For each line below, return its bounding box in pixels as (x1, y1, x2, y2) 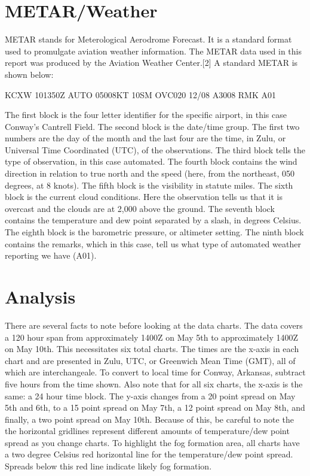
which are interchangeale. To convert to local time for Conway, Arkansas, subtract (5, 366, 306, 378)
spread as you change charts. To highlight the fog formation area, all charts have (5, 436, 300, 448)
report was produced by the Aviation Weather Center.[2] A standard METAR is (5, 56, 298, 69)
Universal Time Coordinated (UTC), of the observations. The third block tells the (5, 143, 305, 156)
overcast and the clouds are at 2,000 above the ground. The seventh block (5, 202, 275, 214)
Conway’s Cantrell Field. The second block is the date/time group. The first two (5, 120, 300, 132)
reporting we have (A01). (5, 249, 97, 262)
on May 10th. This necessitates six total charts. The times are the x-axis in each (5, 342, 299, 355)
